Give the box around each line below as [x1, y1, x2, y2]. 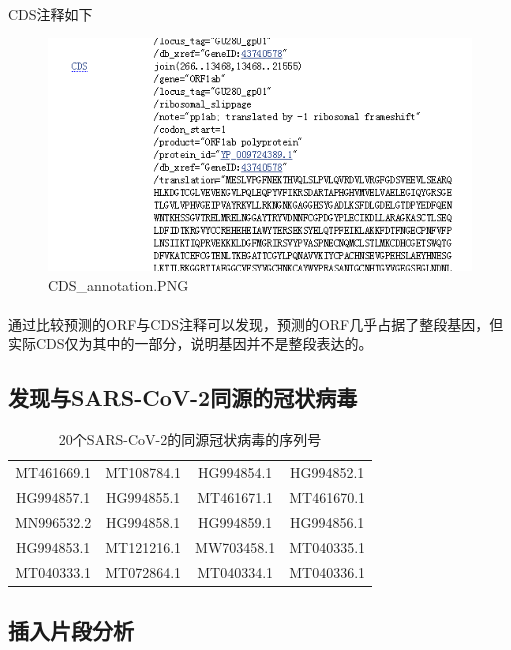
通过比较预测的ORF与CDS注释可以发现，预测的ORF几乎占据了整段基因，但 [8, 313, 504, 334]
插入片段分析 [8, 614, 134, 645]
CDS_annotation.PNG [48, 274, 189, 295]
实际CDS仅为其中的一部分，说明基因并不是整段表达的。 [8, 333, 373, 354]
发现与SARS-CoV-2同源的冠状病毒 [8, 382, 358, 413]
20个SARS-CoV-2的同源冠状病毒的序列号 [58, 429, 322, 450]
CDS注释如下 [8, 3, 93, 24]
